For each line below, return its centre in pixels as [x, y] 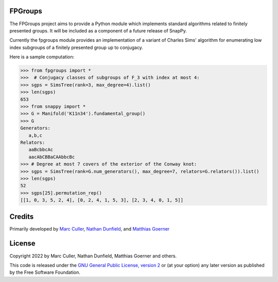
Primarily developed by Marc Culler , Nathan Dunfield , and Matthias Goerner [90, 228]
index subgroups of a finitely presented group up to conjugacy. [76, 47]
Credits [22, 216]
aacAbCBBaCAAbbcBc [52, 157]
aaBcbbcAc [41, 150]
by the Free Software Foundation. [45, 272]
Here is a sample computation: [42, 57]
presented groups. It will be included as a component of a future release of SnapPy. [98, 30]
